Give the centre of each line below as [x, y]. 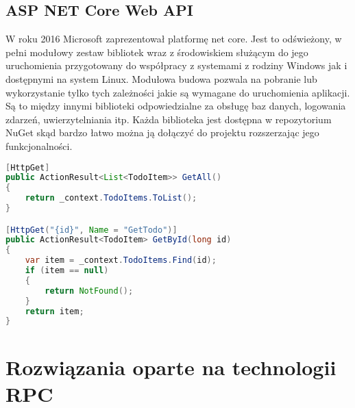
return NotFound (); [89, 291]
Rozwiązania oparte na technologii [171, 367]
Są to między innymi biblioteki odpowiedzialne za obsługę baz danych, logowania [176, 106]
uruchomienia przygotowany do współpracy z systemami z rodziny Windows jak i [176, 65]
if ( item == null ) [67, 271]
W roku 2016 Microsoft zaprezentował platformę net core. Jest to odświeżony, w [174, 39]
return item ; [54, 311]
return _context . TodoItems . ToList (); [111, 198]
